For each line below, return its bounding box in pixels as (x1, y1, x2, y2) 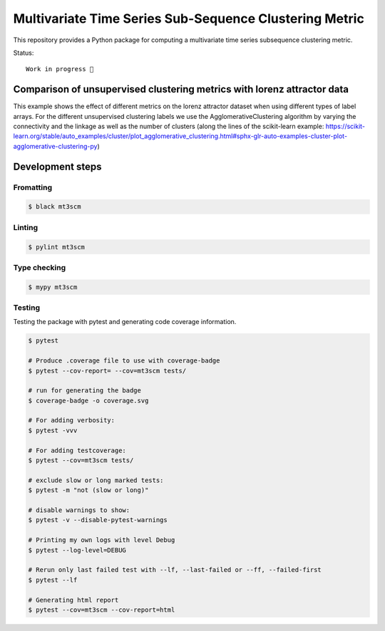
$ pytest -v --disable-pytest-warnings (28, 516, 168, 524)
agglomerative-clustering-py (13, 142, 98, 150)
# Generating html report (28, 595, 119, 604)
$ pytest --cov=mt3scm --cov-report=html (28, 605, 175, 614)
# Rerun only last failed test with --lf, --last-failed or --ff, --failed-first (28, 566, 322, 574)
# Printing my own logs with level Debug (28, 536, 175, 544)
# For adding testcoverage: (28, 446, 126, 454)
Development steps (13, 160, 102, 172)
